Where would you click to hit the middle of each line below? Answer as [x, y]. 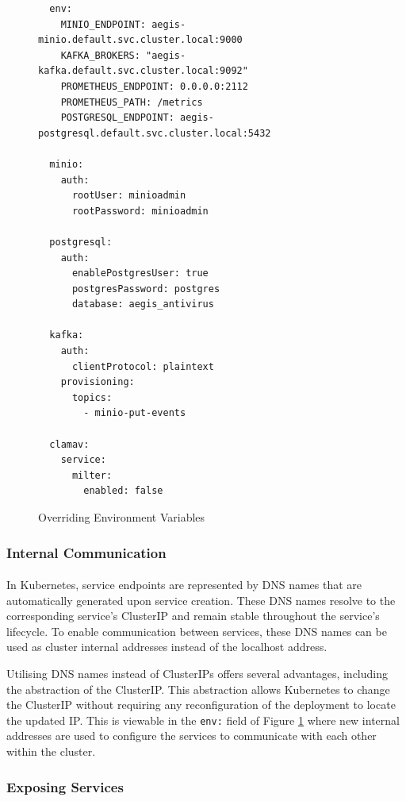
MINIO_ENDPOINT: [103, 24]
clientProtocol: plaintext [143, 366]
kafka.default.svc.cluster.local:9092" [143, 71]
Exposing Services [65, 786]
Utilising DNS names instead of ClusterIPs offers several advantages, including [197, 673]
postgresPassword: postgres [146, 289]
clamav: [69, 444]
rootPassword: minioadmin [140, 211]
